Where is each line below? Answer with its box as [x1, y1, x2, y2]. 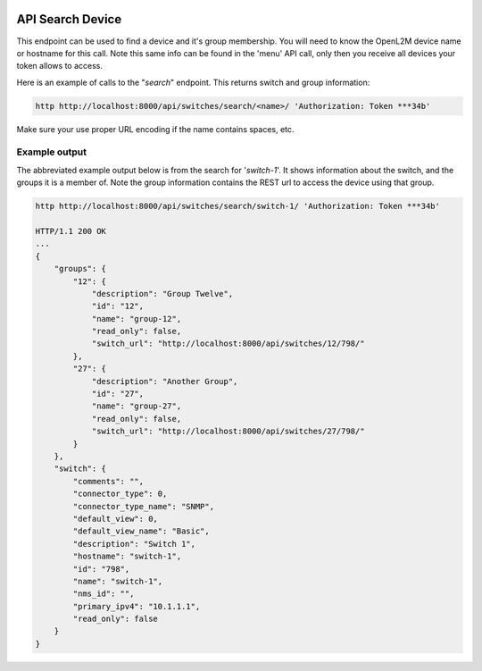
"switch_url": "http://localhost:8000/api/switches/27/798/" [91, 426, 365, 437]
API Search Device [16, 12, 122, 27]
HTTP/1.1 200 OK [35, 226, 107, 236]
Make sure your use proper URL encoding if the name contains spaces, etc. [16, 123, 295, 134]
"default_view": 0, [72, 514, 158, 524]
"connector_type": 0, [72, 489, 168, 499]
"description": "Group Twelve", [91, 289, 234, 298]
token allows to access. [16, 61, 103, 71]
